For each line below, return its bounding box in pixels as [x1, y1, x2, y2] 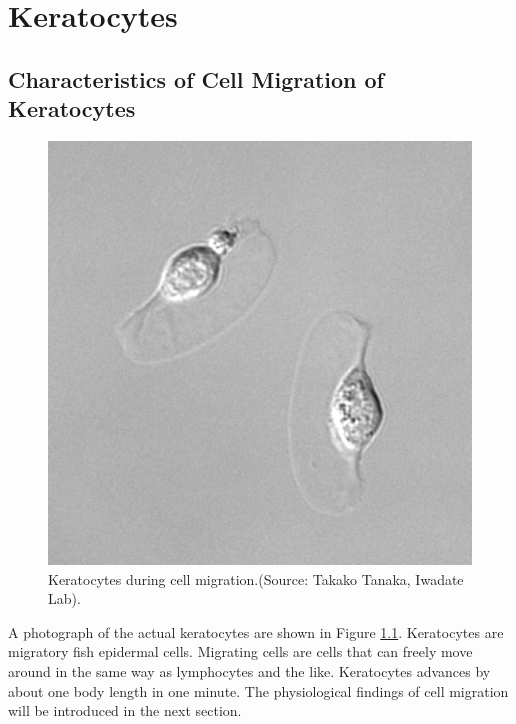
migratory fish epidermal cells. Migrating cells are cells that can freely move [8, 641, 473, 662]
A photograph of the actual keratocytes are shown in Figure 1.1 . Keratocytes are [8, 621, 504, 642]
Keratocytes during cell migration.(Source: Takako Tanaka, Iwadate [48, 568, 464, 589]
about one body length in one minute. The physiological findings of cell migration [8, 680, 509, 701]
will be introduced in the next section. [8, 700, 242, 721]
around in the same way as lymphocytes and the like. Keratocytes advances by [8, 660, 491, 681]
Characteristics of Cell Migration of [8, 63, 384, 94]
